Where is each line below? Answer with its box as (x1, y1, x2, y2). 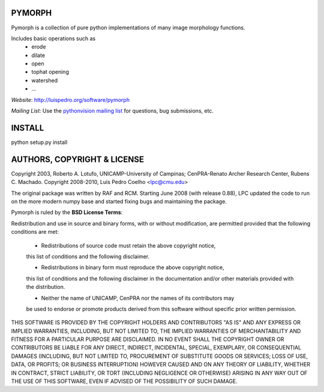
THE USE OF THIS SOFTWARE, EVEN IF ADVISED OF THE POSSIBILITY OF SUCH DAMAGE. (11, 378, 238, 385)
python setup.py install (11, 138, 68, 146)
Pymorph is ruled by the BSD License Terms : (11, 209, 123, 216)
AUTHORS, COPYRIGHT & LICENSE (11, 154, 144, 164)
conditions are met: (11, 228, 59, 236)
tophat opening (31, 68, 69, 76)
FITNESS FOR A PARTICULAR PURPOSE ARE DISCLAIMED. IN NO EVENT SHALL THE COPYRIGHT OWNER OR (11, 336, 284, 343)
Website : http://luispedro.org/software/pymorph (11, 96, 130, 103)
